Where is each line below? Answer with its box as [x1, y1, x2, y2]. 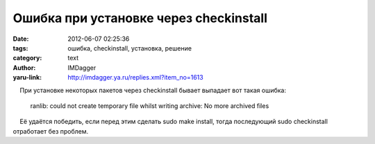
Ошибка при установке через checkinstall [12, 10, 267, 26]
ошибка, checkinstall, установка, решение [67, 44, 192, 52]
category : [12, 54, 42, 62]
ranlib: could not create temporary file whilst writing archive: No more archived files [30, 101, 269, 110]
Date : [12, 35, 29, 43]
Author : [12, 63, 36, 72]
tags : [12, 44, 28, 52]
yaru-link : [12, 73, 42, 82]
